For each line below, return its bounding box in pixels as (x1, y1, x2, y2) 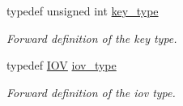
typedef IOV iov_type (6, 57, 117, 74)
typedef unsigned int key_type (6, 2, 159, 19)
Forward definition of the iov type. (6, 83, 176, 100)
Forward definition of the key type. (6, 29, 177, 46)
